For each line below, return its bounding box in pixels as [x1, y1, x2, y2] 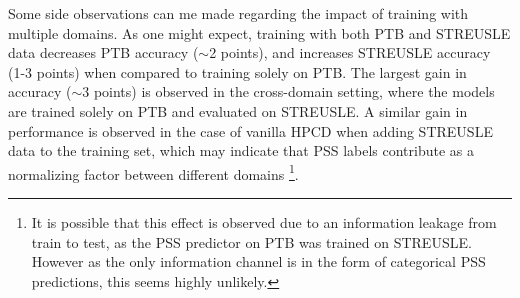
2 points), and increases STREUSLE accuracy [209, 42, 491, 63]
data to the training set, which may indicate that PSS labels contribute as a [8, 140, 475, 161]
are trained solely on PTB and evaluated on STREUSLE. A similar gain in [8, 100, 468, 121]
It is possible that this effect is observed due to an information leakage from [31, 212, 497, 232]
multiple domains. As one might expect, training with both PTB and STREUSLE [8, 22, 511, 43]
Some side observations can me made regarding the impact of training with [8, 3, 469, 23]
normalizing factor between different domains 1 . [8, 160, 299, 184]
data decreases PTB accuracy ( [8, 42, 199, 63]
